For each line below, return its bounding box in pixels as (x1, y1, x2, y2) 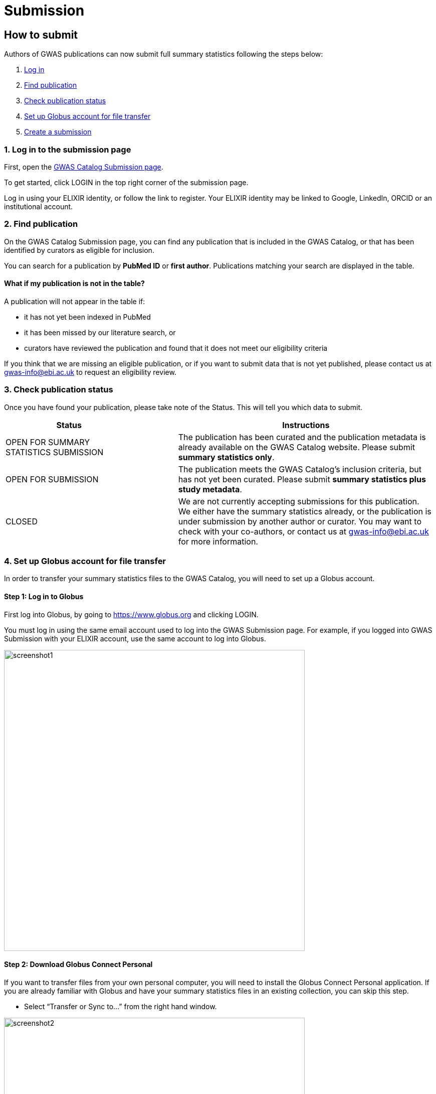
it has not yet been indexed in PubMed (24, 312, 151, 321)
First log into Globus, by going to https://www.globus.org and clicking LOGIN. (4, 610, 259, 619)
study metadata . (178, 484, 242, 494)
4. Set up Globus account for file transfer (4, 556, 166, 567)
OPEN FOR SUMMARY (6, 437, 90, 447)
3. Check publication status (4, 384, 113, 395)
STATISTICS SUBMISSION (6, 447, 104, 457)
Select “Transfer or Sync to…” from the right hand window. (24, 1002, 217, 1011)
